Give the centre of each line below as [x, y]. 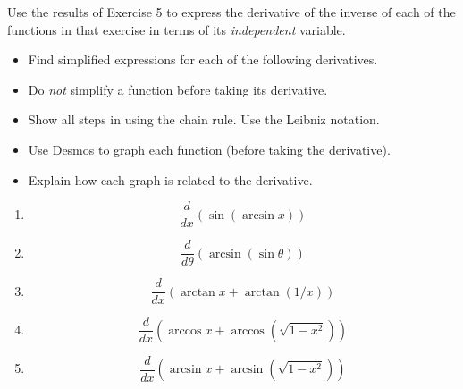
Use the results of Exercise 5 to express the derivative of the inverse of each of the [231, 12]
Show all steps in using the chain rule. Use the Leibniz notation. [204, 119]
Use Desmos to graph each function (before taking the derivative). [209, 149]
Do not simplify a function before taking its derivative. [178, 89]
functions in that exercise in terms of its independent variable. [177, 29]
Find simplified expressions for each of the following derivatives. [203, 59]
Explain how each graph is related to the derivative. [170, 179]
